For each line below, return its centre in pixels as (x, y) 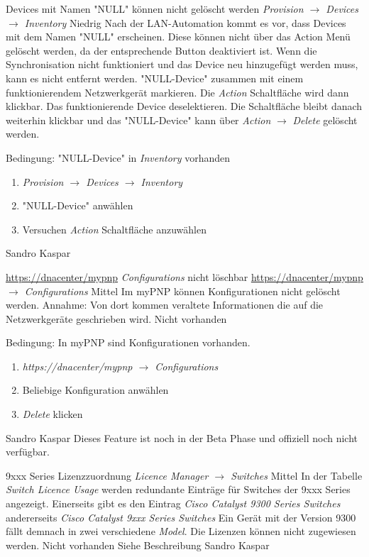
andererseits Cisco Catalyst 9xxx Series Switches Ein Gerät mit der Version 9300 (181, 517)
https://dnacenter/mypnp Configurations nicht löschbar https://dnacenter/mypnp (184, 276)
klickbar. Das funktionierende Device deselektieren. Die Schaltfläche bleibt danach (184, 106)
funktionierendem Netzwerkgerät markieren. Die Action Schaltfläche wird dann (177, 92)
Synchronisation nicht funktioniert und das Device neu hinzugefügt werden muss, (182, 64)
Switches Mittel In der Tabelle (297, 475)
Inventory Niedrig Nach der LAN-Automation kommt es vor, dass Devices (185, 22)
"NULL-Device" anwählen (78, 205)
